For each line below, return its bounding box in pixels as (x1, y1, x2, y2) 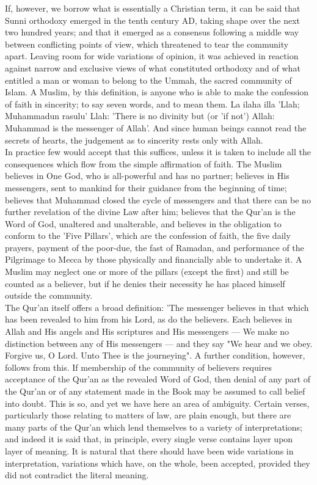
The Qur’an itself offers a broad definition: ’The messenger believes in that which (5, 301, 309, 313)
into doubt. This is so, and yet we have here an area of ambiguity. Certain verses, (5, 396, 310, 409)
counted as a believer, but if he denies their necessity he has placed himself (5, 277, 285, 290)
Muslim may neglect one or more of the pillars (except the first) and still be (5, 265, 289, 278)
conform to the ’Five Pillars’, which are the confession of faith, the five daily (5, 229, 291, 242)
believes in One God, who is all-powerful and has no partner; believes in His (5, 169, 290, 182)
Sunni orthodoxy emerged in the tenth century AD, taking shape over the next (5, 13, 301, 26)
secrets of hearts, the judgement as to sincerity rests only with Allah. (5, 133, 263, 146)
